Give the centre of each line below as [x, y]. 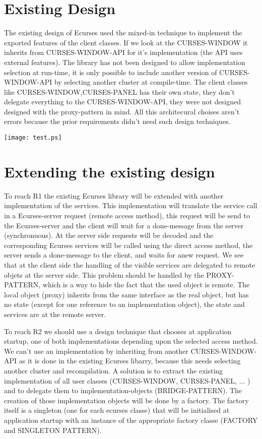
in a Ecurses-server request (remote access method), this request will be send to [127, 215]
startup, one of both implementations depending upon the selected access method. [131, 341]
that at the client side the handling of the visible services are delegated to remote [130, 265]
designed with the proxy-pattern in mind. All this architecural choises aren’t [122, 111]
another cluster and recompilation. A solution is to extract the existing [114, 370]
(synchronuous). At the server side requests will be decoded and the [109, 235]
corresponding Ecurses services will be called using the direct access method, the [128, 245]
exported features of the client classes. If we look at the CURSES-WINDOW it [126, 42]
